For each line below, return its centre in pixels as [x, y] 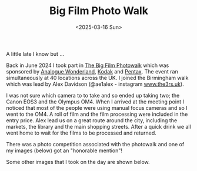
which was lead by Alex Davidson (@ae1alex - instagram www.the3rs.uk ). [95, 84]
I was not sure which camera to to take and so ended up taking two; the [93, 95]
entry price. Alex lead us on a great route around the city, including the [92, 120]
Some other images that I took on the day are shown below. [78, 162]
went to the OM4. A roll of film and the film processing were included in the [97, 114]
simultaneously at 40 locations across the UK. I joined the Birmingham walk [97, 78]
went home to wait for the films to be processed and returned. [81, 133]
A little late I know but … [35, 53]
